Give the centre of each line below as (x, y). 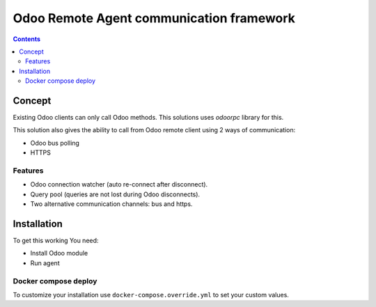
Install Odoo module (59, 253)
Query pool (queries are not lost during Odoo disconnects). (115, 194)
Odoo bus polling (55, 143)
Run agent (45, 263)
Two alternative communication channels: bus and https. (111, 204)
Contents (27, 39)
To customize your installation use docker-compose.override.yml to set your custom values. (151, 294)
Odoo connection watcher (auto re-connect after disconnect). (119, 184)
